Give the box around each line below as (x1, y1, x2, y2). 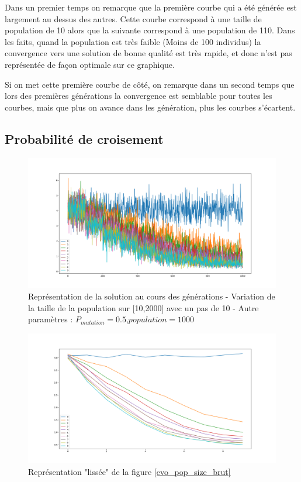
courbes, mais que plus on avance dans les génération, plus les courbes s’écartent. (5, 101, 296, 113)
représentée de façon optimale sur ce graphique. (5, 58, 175, 70)
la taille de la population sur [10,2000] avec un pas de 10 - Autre (28, 301, 259, 314)
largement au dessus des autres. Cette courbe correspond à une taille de (5, 12, 262, 25)
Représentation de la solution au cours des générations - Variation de (28, 290, 275, 302)
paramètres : (28, 313, 73, 325)
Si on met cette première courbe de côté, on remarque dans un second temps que (5, 78, 295, 90)
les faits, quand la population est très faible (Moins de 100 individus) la (5, 35, 261, 47)
